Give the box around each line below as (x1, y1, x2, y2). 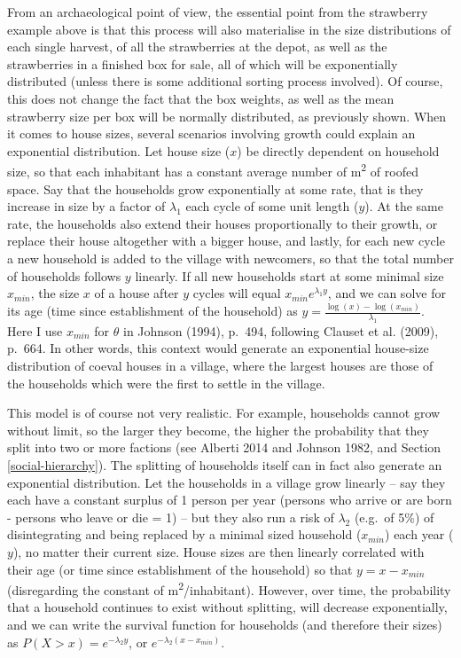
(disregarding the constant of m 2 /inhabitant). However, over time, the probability (7, 578, 451, 599)
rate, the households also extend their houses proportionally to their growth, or (7, 214, 438, 232)
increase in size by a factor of (7, 197, 166, 215)
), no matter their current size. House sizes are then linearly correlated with (12, 542, 425, 560)
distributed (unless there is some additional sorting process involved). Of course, (7, 72, 443, 90)
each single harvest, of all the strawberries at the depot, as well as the (7, 37, 387, 56)
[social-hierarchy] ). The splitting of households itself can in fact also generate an (7, 456, 442, 474)
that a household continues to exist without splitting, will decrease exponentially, (7, 598, 448, 616)
